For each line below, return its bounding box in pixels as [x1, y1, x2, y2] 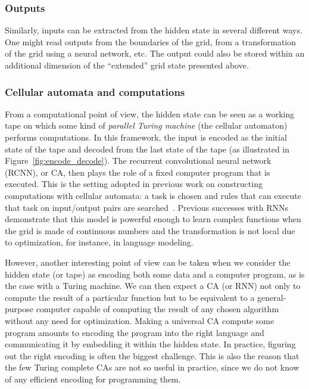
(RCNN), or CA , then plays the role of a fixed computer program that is [5, 166, 270, 178]
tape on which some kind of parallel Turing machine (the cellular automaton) [5, 119, 288, 132]
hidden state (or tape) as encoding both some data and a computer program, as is [5, 267, 305, 280]
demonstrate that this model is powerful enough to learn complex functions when [5, 213, 301, 225]
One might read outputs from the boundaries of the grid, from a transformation [5, 35, 296, 48]
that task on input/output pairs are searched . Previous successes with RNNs [5, 201, 289, 213]
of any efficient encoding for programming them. [5, 372, 181, 385]
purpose [5, 303, 33, 315]
